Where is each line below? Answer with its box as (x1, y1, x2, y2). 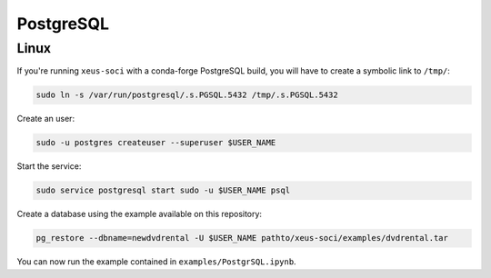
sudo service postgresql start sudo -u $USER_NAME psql (35, 185, 291, 195)
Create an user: (16, 114, 75, 124)
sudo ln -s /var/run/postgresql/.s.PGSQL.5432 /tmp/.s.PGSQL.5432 (35, 90, 338, 100)
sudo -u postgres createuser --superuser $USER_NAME (35, 137, 276, 148)
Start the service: (16, 161, 82, 172)
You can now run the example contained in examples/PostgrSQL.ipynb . (16, 256, 296, 267)
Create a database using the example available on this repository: (16, 209, 263, 220)
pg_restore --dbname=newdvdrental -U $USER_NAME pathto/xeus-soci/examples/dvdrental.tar (35, 233, 449, 243)
